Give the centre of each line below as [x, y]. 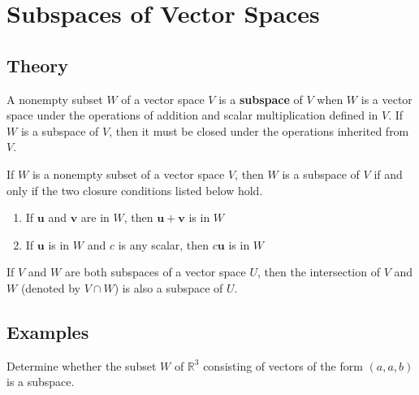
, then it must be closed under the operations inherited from [259, 130]
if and [388, 174]
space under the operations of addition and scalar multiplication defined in [192, 115]
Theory [38, 65]
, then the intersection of [318, 272]
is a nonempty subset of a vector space [128, 174]
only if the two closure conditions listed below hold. [135, 190]
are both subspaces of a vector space [155, 272]
